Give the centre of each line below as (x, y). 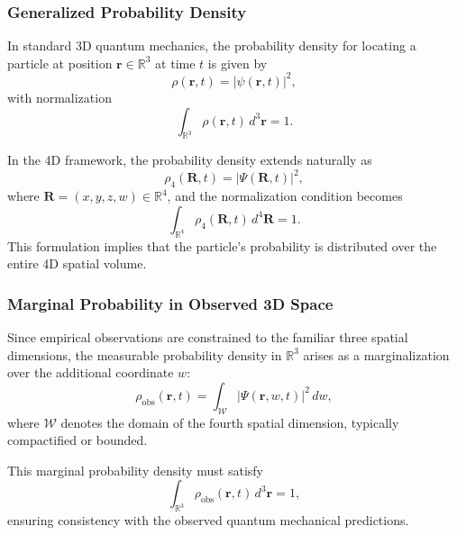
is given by (238, 63)
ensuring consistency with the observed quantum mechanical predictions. (208, 520)
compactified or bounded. (78, 440)
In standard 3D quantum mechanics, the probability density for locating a (212, 45)
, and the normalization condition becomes (285, 196)
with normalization (59, 97)
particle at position (60, 63)
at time (175, 63)
